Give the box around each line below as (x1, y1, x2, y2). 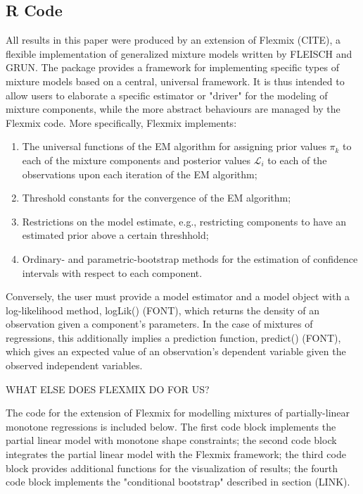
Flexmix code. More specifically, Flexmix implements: (6, 115, 237, 130)
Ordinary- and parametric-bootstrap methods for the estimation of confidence (22, 251, 358, 266)
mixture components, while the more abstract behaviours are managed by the (6, 101, 340, 116)
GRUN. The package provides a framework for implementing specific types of (6, 60, 339, 75)
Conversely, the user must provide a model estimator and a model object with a (6, 289, 350, 304)
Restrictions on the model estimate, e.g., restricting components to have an (22, 214, 347, 228)
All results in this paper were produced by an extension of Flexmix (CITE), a (6, 32, 341, 47)
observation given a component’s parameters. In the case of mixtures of (6, 316, 313, 331)
